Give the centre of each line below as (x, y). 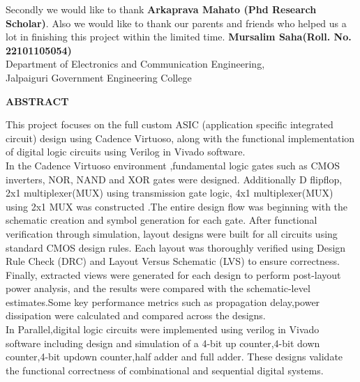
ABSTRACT (37, 101)
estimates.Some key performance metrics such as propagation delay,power (163, 301)
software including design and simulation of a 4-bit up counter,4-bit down (163, 343)
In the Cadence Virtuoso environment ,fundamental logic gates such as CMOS (173, 165)
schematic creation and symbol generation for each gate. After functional (162, 220)
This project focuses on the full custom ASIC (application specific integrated (170, 124)
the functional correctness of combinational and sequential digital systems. (165, 370)
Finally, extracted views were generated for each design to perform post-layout (173, 274)
